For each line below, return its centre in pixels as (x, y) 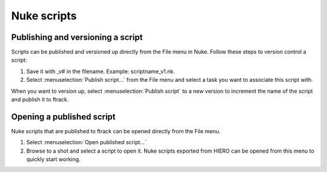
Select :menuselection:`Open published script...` (86, 142)
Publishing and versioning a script (77, 37)
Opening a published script (64, 117)
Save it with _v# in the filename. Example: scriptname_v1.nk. (101, 71)
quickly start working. (54, 159)
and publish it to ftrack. (40, 99)
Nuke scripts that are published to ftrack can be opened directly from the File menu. (116, 131)
